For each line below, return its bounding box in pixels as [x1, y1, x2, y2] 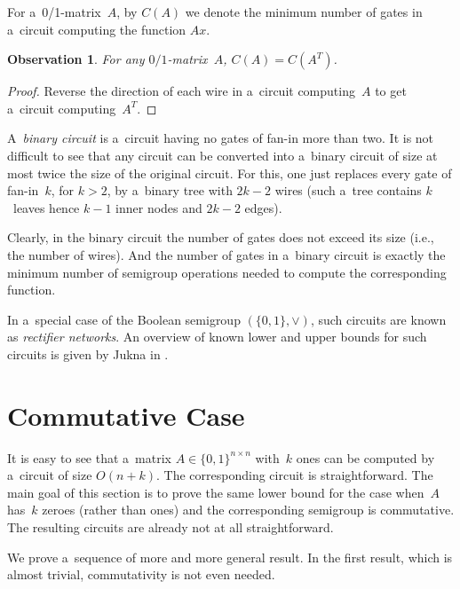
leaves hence [12, 198, 80, 216]
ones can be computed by [296, 448, 435, 467]
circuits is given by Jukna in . [7, 344, 169, 363]
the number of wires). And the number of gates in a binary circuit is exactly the [7, 245, 446, 263]
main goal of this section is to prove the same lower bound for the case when [7, 483, 424, 501]
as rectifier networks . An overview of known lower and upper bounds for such [7, 327, 427, 346]
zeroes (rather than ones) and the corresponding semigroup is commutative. [42, 500, 455, 519]
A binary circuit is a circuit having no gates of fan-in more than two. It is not [7, 129, 434, 147]
